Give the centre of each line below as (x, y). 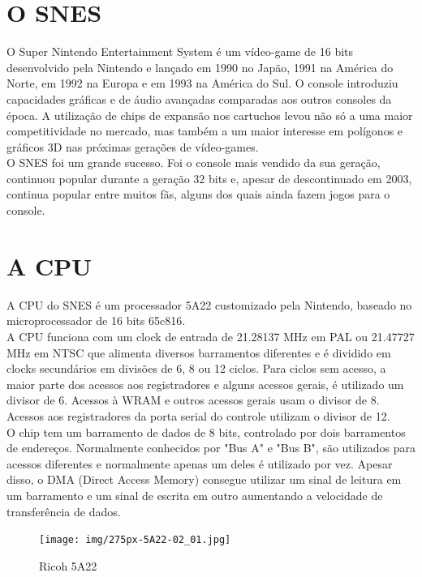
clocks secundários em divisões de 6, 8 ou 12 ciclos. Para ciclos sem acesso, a (196, 368)
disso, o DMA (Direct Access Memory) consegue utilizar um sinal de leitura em (204, 479)
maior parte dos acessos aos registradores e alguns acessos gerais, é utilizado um (205, 384)
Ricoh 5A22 (68, 565)
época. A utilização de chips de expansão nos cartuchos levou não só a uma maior (210, 115)
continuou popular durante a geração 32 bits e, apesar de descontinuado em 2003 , (209, 178)
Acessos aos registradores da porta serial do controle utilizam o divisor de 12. (198, 415)
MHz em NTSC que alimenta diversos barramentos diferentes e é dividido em (199, 352)
